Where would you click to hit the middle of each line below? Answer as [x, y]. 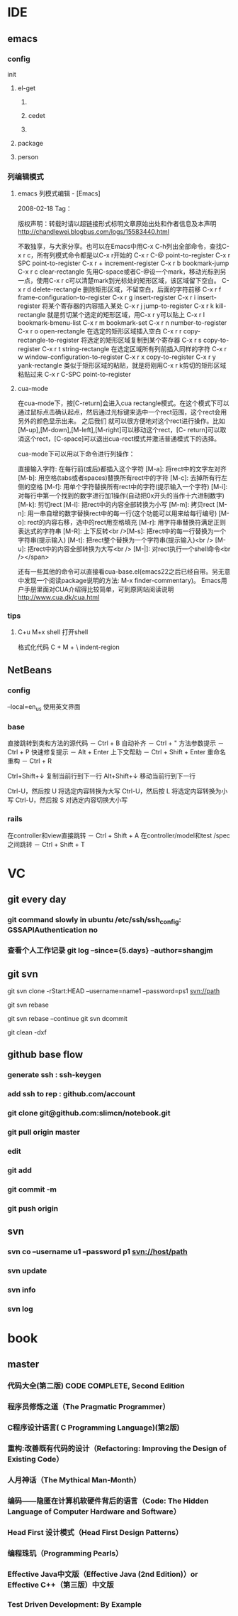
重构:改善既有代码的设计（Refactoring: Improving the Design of [117, 1449]
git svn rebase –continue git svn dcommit [67, 1019]
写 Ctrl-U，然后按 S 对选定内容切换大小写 [68, 800]
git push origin [33, 1208]
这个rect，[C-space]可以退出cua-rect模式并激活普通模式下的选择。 [122, 439]
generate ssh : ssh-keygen [54, 1075]
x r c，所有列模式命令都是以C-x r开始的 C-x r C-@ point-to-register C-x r [124, 255]
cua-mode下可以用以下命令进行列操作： [76, 454]
